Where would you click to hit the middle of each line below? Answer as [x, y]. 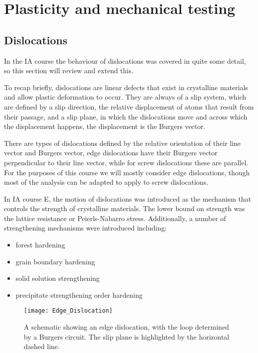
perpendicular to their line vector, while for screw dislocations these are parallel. [126, 162]
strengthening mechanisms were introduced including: [85, 228]
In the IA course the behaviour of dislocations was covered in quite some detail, [125, 60]
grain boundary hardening [55, 261]
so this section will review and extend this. [69, 70]
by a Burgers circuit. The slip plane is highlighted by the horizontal [127, 336]
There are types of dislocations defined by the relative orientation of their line [122, 143]
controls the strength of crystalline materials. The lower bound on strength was [125, 208]
